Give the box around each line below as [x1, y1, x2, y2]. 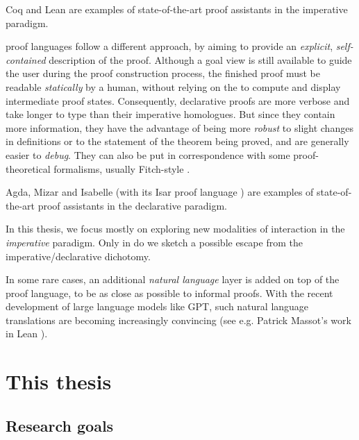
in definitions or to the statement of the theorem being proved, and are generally [6, 134, 349, 149]
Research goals [6, 414, 114, 436]
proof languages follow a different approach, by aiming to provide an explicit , [6, 39, 333, 53]
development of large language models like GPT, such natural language [6, 299, 309, 314]
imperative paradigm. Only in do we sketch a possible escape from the [6, 235, 303, 249]
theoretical [6, 161, 51, 176]
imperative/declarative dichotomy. [6, 248, 151, 263]
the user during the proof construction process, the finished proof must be [6, 66, 321, 81]
